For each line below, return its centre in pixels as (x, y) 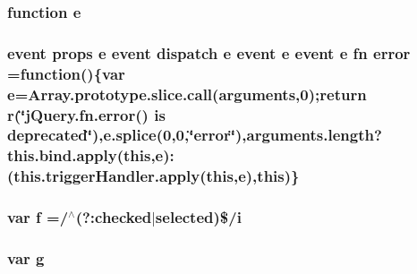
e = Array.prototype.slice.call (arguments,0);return (187, 94)
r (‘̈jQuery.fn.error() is (86, 114)
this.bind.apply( (65, 155)
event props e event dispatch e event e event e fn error (209, 52)
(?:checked (114, 217)
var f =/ (38, 217)
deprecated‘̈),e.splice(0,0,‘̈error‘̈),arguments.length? (195, 135)
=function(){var (66, 73)
